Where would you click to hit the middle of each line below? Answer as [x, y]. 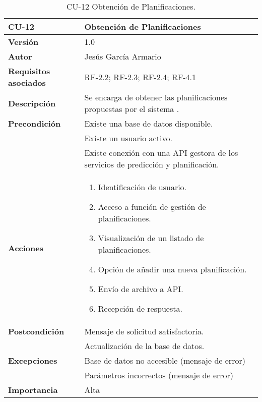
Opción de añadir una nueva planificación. [172, 269]
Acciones [26, 248]
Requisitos [29, 71]
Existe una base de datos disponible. [149, 123]
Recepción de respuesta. [140, 308]
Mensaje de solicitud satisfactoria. [144, 331]
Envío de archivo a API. [141, 289]
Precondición [35, 123]
